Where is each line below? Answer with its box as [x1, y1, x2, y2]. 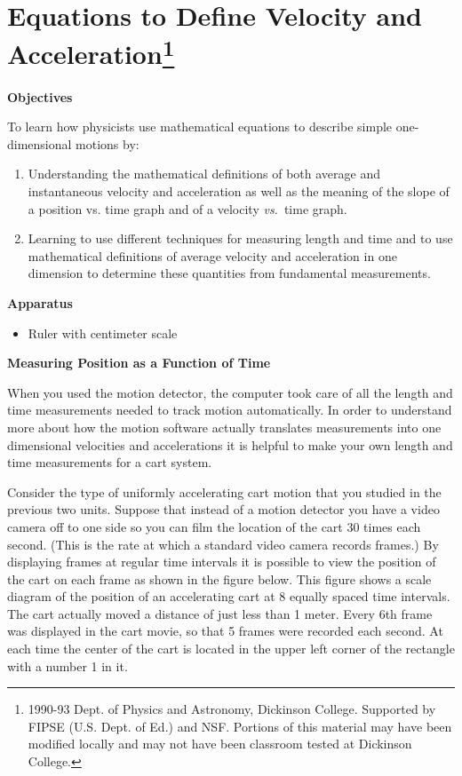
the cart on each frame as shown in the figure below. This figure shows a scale [7, 569, 432, 588]
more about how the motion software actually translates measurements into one [7, 417, 442, 436]
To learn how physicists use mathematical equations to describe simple [7, 117, 393, 136]
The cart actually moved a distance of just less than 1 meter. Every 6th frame [7, 604, 433, 622]
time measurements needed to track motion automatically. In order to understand [7, 400, 452, 419]
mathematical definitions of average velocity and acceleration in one [28, 246, 397, 265]
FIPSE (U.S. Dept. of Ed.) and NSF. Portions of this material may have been [28, 717, 452, 735]
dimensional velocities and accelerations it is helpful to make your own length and [7, 435, 453, 454]
